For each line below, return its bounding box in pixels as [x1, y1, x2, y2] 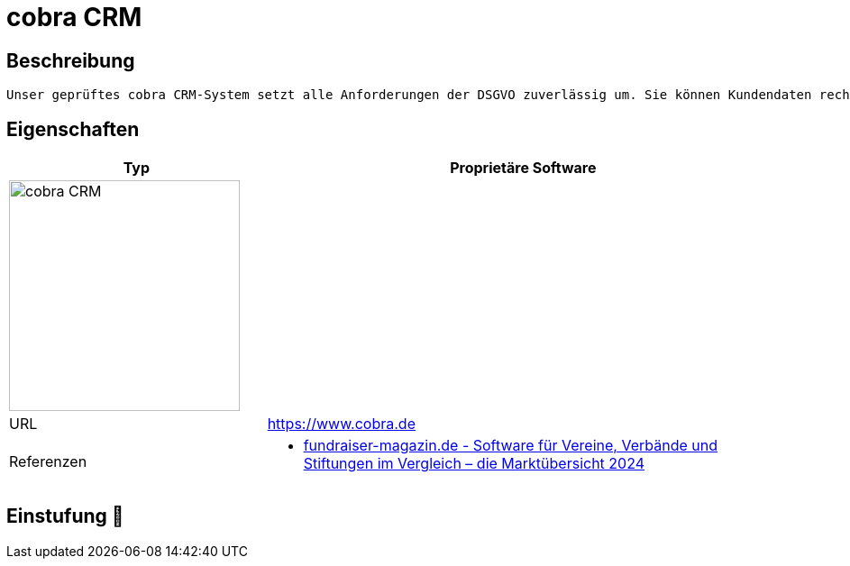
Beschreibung [6, 49, 135, 72]
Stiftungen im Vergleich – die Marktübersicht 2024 [303, 454, 645, 473]
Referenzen [9, 452, 87, 471]
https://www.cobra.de [267, 415, 416, 434]
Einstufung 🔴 [6, 505, 124, 528]
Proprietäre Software [450, 159, 597, 178]
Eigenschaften [6, 117, 140, 141]
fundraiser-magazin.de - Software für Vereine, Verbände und [303, 436, 717, 455]
